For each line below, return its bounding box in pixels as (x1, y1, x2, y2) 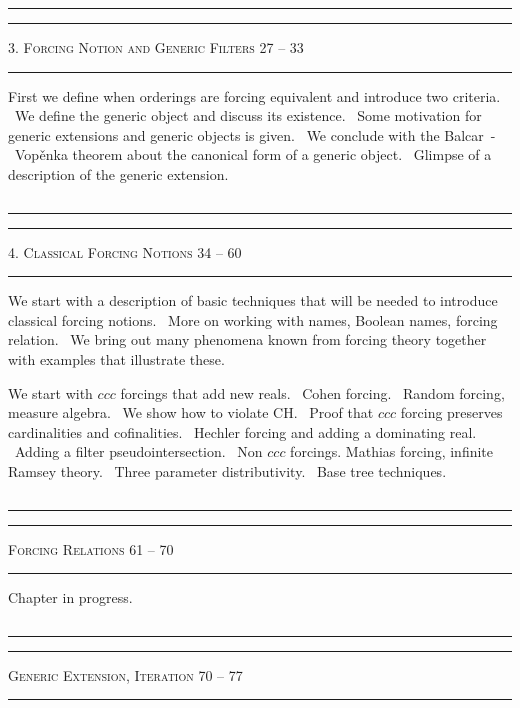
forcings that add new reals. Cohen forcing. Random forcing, (120, 382, 505, 403)
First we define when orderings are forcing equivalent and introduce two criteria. (8, 85, 501, 106)
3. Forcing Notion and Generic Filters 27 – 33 (8, 37, 304, 57)
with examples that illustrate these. (8, 348, 225, 369)
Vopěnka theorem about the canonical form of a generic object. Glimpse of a (14, 144, 492, 165)
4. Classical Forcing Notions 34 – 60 (8, 241, 242, 262)
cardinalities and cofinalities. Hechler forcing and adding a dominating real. (8, 421, 477, 442)
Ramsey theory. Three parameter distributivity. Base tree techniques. (8, 460, 447, 481)
